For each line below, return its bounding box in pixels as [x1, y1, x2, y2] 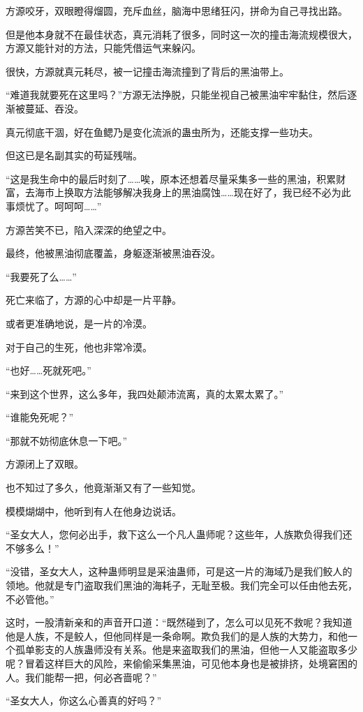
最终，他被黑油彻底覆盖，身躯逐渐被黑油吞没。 [6, 246, 221, 260]
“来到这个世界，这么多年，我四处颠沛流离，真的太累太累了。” [6, 386, 284, 401]
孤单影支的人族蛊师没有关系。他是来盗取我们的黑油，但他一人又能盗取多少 [15, 642, 357, 657]
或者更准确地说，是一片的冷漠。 [6, 316, 152, 330]
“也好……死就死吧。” [6, 363, 91, 378]
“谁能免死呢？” [6, 410, 74, 424]
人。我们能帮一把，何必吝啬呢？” [6, 669, 157, 684]
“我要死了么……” [6, 269, 77, 283]
